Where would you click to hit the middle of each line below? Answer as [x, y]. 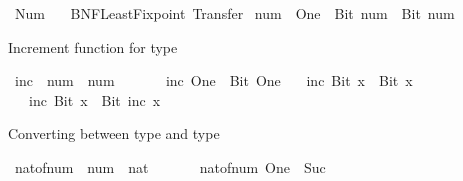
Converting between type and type [114, 133]
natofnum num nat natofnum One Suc [170, 166]
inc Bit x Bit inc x [94, 99]
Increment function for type [93, 46]
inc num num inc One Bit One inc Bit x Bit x [213, 80]
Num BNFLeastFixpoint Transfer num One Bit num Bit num [234, 13]
